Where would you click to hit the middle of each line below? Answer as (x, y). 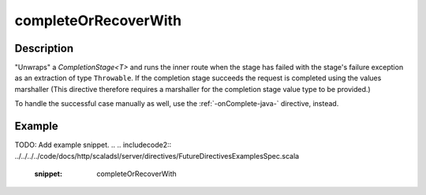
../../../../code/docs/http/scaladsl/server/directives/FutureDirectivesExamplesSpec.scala (157, 156)
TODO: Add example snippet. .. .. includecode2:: (93, 145)
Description (44, 48)
